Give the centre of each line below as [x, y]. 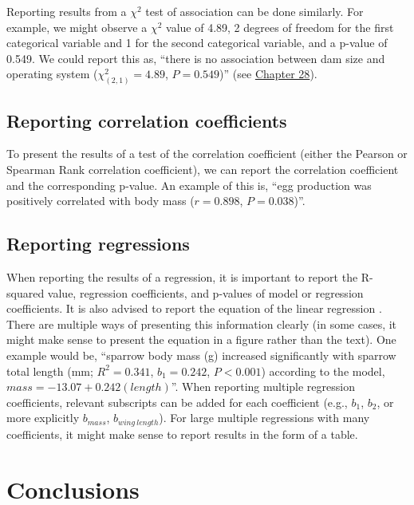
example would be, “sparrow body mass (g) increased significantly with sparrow [201, 355]
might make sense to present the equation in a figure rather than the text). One [201, 339]
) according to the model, [323, 371]
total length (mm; [50, 371]
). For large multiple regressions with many [264, 418]
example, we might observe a [77, 27]
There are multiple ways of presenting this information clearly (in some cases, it [202, 324]
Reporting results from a [67, 11]
